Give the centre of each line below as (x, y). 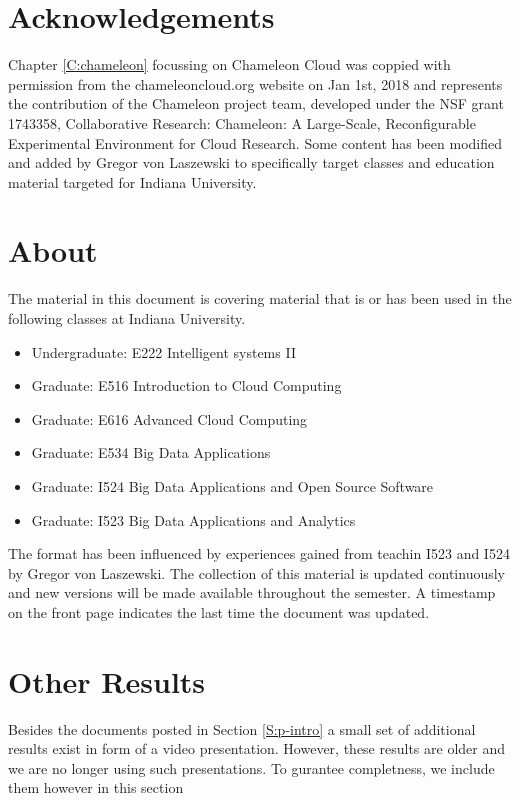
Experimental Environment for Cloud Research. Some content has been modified (255, 142)
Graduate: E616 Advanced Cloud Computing (169, 418)
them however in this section (96, 787)
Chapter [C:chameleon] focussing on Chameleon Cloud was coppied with (229, 64)
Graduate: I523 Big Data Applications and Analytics (193, 519)
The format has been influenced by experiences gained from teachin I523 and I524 (259, 553)
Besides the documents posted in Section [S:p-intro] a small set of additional (242, 728)
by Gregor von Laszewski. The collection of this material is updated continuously (257, 572)
